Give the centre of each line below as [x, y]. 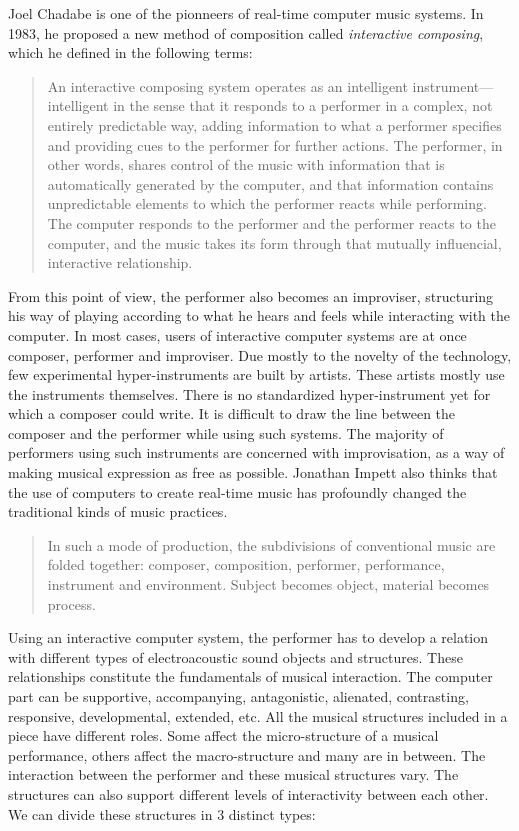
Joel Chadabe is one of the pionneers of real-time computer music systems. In [246, 13]
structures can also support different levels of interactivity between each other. [248, 793]
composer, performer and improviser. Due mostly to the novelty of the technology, [260, 354]
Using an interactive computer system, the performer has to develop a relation [248, 637]
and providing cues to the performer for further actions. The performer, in [275, 144]
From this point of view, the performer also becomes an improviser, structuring [251, 295]
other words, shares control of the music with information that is [246, 164]
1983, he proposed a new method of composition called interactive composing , [246, 32]
